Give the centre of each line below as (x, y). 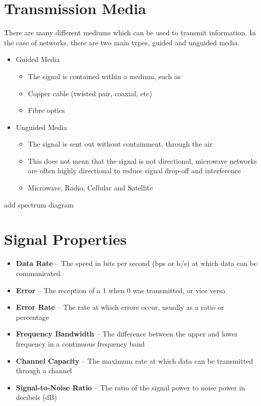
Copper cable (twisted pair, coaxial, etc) (90, 93)
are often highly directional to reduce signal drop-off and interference (134, 171)
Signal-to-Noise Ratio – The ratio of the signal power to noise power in (130, 387)
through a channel (44, 370)
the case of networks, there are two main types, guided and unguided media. (122, 42)
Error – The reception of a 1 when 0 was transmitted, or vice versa (121, 290)
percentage (32, 317)
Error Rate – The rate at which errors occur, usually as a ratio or (120, 307)
